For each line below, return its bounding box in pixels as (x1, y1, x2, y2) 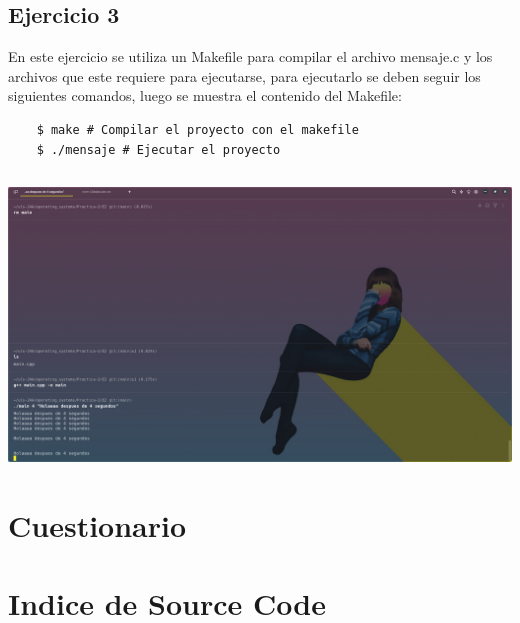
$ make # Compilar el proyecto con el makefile (36, 122, 359, 137)
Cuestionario (8, 504, 187, 545)
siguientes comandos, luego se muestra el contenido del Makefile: (8, 85, 402, 106)
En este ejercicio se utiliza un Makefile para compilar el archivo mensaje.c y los (8, 46, 493, 67)
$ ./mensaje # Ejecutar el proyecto (36, 142, 281, 157)
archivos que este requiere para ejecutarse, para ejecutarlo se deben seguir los (8, 65, 481, 86)
